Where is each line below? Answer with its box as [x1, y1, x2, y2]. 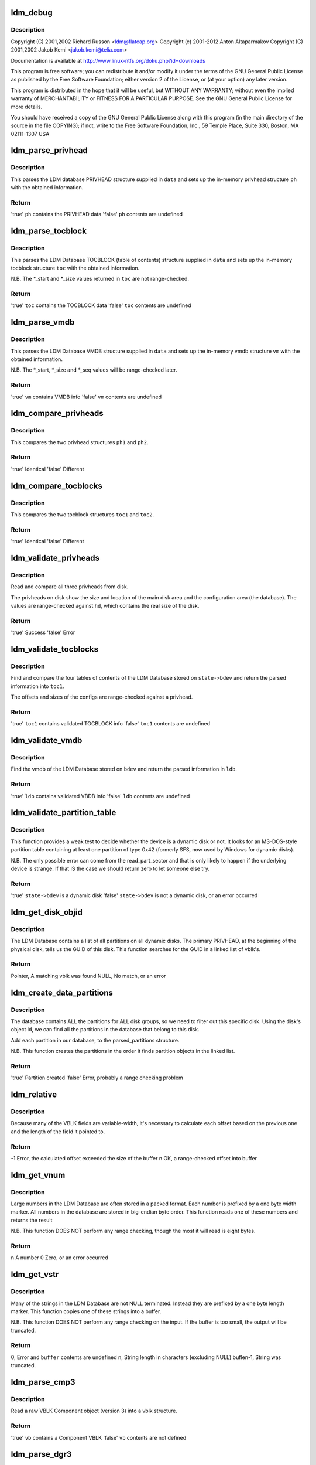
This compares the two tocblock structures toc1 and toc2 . [11, 510, 154, 518]
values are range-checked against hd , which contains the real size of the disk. [11, 602, 200, 609]
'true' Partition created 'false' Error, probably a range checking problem [11, 1074, 184, 1081]
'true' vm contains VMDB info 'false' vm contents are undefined [11, 393, 162, 400]
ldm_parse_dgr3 [11, 1449, 72, 1459]
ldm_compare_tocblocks [11, 481, 102, 490]
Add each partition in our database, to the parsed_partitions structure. [11, 1037, 180, 1044]
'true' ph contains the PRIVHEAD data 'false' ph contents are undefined [11, 211, 183, 218]
